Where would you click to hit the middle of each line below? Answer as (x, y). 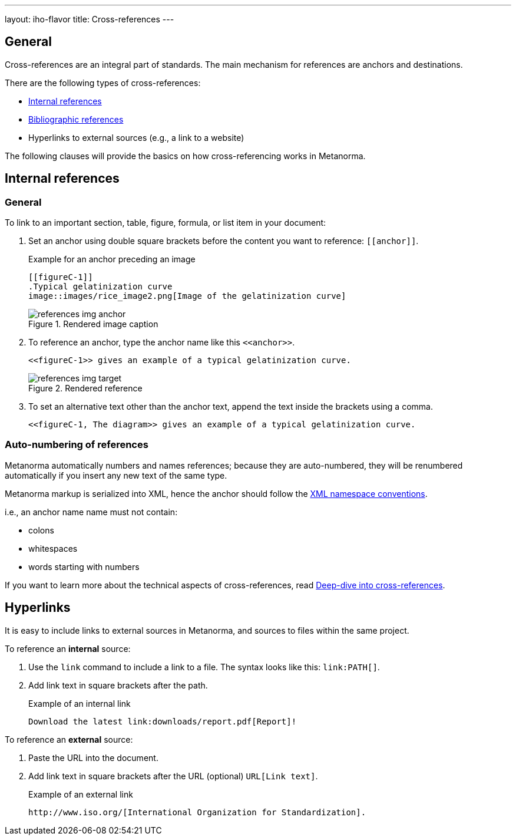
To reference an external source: (69, 739)
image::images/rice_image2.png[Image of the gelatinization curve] (187, 296)
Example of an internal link (80, 703)
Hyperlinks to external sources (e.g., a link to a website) (136, 137)
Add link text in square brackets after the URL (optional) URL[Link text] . (173, 776)
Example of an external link (81, 794)
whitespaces (53, 548)
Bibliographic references (76, 119)
